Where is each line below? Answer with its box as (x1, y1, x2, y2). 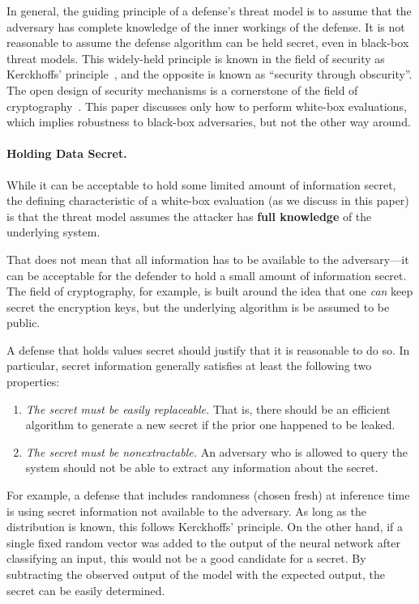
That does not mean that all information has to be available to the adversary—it (6, 250, 409, 267)
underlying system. (6, 223, 100, 240)
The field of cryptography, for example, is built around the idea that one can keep (6, 283, 413, 300)
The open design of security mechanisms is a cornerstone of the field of (6, 81, 358, 98)
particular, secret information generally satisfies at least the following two (6, 357, 372, 374)
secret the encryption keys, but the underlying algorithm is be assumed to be (6, 298, 390, 315)
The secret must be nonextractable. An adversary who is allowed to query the (25, 443, 408, 460)
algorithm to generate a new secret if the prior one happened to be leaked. (25, 416, 395, 433)
